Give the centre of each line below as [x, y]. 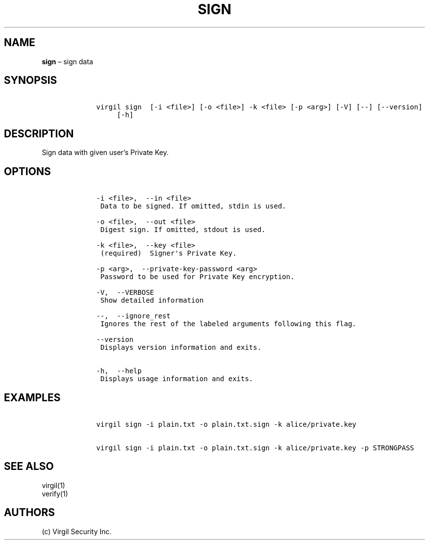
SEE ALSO [29, 466]
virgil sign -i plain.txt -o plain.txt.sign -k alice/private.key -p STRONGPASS [255, 448]
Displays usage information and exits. [177, 379]
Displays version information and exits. [181, 348]
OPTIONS [27, 171]
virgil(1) [53, 485]
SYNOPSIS [31, 80]
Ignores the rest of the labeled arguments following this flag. [228, 324]
